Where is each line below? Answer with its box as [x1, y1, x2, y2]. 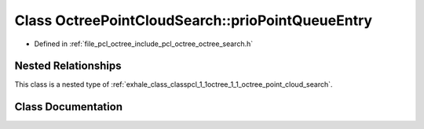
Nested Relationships [14, 59, 122, 73]
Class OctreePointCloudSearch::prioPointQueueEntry [14, 12, 373, 29]
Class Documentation [14, 100, 123, 113]
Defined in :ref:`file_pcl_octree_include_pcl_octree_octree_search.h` [34, 39, 254, 48]
